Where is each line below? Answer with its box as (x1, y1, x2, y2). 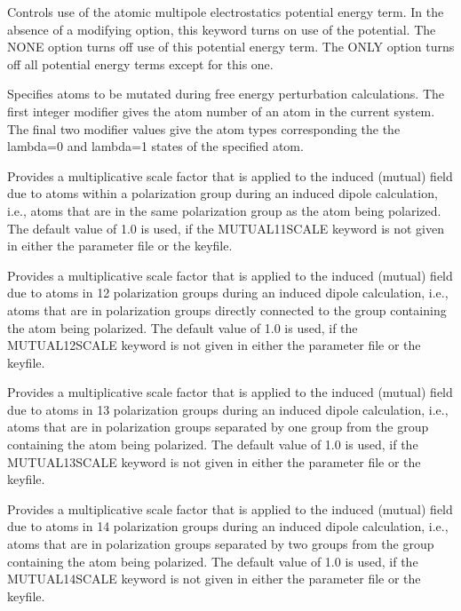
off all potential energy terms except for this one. (7, 54, 274, 73)
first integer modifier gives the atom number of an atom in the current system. (7, 101, 435, 120)
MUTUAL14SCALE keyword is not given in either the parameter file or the (7, 569, 421, 588)
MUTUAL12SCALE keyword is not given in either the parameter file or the (7, 336, 421, 354)
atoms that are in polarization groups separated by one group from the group (7, 417, 429, 436)
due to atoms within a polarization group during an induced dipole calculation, (7, 184, 438, 202)
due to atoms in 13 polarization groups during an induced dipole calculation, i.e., (7, 400, 449, 418)
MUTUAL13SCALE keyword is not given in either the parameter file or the (7, 452, 421, 471)
